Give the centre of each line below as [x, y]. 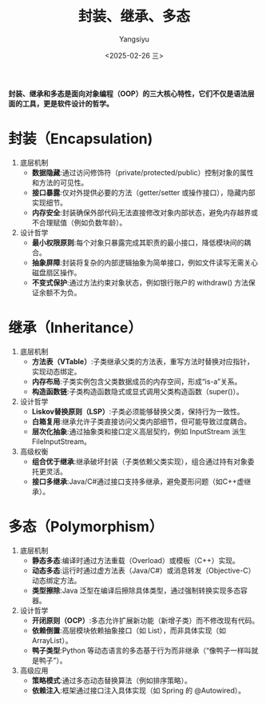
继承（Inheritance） [75, 328]
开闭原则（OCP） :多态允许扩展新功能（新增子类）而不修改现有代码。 [145, 620]
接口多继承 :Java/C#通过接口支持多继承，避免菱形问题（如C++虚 [138, 481]
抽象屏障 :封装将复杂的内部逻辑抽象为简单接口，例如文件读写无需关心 [145, 262]
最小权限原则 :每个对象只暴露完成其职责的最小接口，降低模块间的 [138, 242]
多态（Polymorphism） [86, 527]
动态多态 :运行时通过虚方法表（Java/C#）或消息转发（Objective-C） [143, 570]
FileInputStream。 [62, 441]
